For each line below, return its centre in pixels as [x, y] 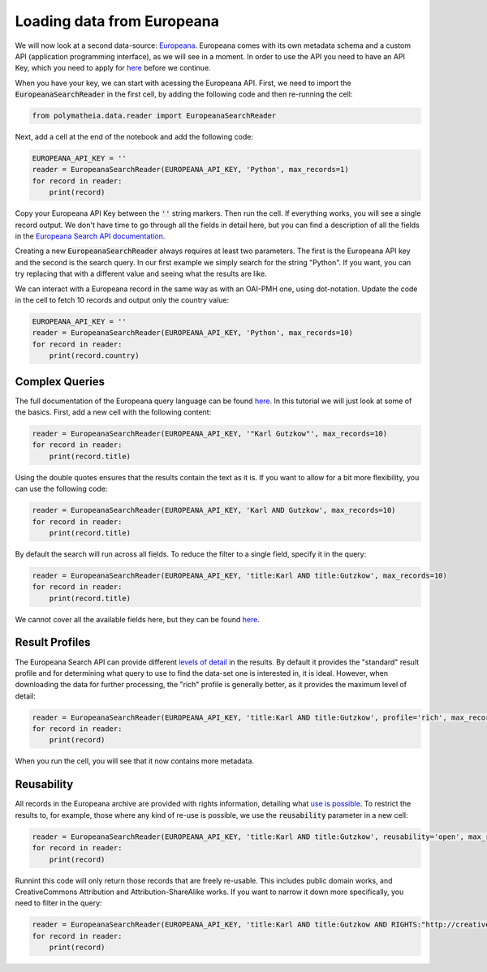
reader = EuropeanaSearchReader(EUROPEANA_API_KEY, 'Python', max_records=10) [192, 333]
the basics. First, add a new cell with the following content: [113, 412]
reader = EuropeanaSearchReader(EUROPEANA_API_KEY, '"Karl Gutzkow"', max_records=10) [210, 433]
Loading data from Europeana [117, 21]
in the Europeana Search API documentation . [90, 236]
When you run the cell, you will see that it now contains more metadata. [135, 761]
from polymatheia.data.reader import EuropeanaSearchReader [154, 116]
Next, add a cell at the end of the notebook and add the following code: [134, 137]
